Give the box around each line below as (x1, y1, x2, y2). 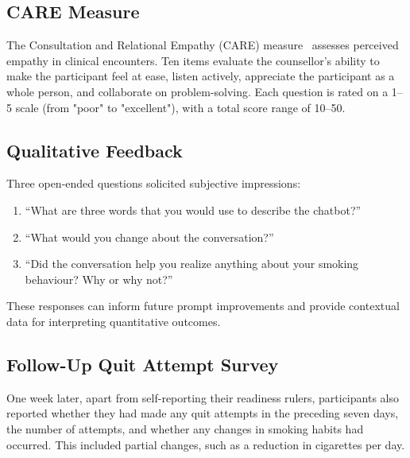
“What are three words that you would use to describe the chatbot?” (25, 201, 362, 218)
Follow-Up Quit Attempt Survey (6, 351, 279, 376)
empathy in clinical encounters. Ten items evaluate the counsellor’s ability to (6, 52, 380, 68)
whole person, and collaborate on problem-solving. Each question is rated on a (6, 83, 389, 99)
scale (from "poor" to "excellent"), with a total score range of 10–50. (15, 99, 346, 115)
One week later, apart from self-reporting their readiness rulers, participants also (6, 389, 399, 406)
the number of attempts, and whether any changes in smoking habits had (6, 420, 364, 437)
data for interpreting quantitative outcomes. (6, 312, 221, 329)
